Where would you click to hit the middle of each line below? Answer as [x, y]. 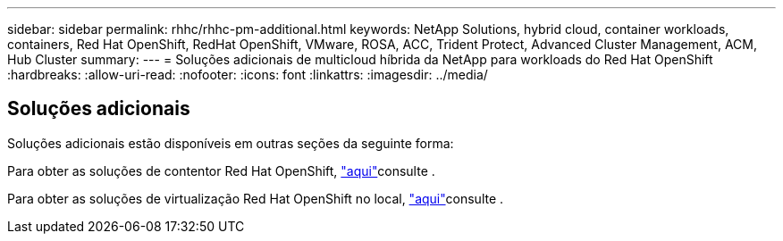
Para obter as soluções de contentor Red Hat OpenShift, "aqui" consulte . [221, 170]
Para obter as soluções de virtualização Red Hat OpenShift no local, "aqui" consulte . [256, 198]
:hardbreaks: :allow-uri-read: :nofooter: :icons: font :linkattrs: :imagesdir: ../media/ [248, 75]
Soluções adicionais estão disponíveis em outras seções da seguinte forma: [231, 143]
